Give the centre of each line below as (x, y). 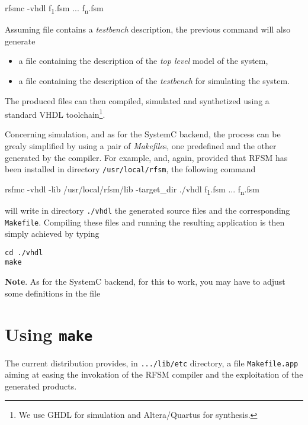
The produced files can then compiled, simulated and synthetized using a (137, 100)
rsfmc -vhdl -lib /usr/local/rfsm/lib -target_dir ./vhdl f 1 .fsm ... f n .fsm (132, 189)
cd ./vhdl (24, 252)
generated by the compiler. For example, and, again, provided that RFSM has (146, 157)
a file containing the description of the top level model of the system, (143, 61)
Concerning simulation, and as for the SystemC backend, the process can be (143, 134)
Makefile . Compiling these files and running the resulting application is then (145, 222)
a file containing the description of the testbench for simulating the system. (154, 80)
